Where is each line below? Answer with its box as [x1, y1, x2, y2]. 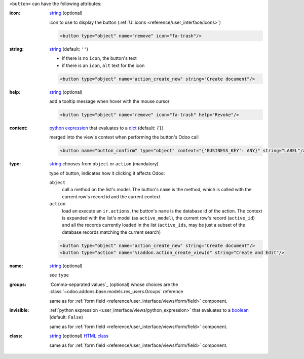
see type [49, 272, 69, 278]
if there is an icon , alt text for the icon [62, 62, 145, 68]
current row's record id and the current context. [62, 193, 162, 200]
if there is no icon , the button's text [62, 55, 137, 61]
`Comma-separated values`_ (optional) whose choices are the [49, 281, 178, 288]
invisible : [9, 307, 29, 313]
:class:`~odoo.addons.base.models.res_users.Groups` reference [49, 289, 183, 295]
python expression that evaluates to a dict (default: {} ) [49, 125, 164, 131]
